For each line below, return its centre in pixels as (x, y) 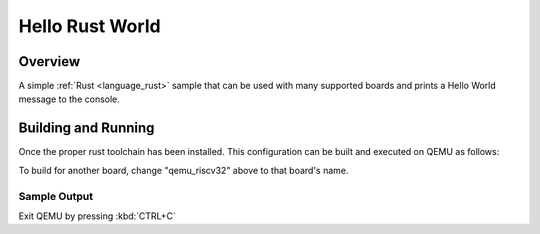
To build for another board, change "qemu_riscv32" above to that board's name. (183, 170)
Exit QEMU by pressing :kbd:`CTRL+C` (97, 216)
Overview (49, 61)
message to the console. (69, 99)
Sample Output (56, 196)
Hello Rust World (89, 26)
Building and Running (86, 128)
